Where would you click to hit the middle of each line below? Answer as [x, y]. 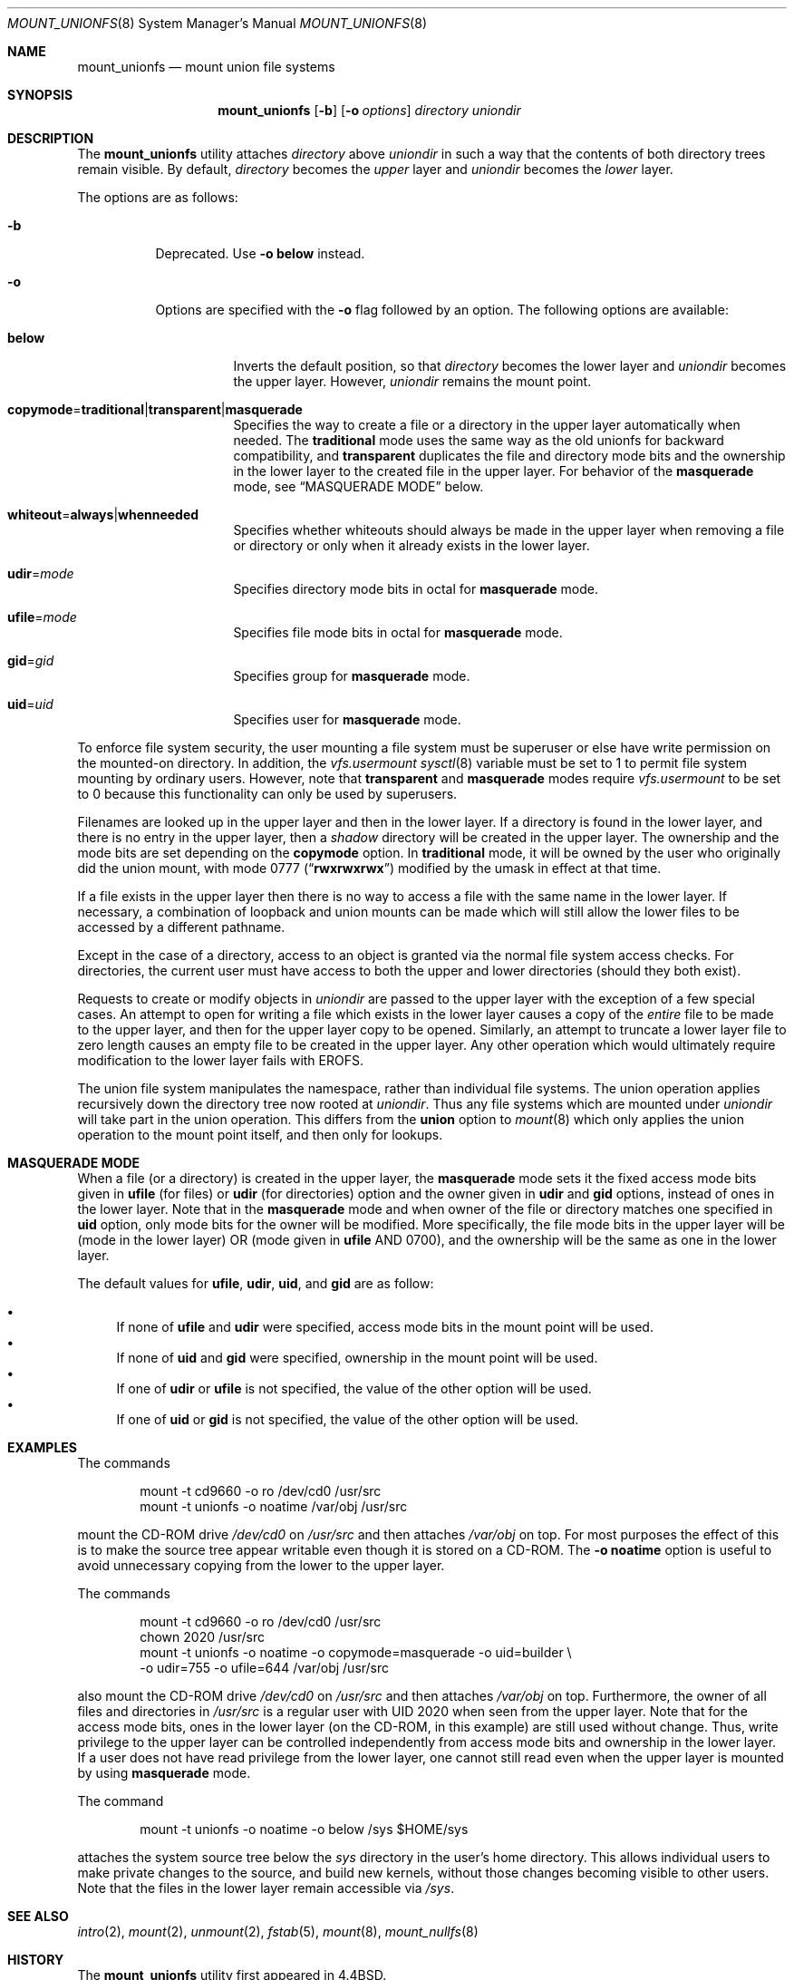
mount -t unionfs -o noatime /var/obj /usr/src [274, 1506]
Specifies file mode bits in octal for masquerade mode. [398, 632]
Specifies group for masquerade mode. [352, 676]
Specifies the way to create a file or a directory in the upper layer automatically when [487, 425]
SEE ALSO [38, 1916]
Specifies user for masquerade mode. [347, 719]
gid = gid [31, 660]
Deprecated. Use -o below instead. [260, 253]
